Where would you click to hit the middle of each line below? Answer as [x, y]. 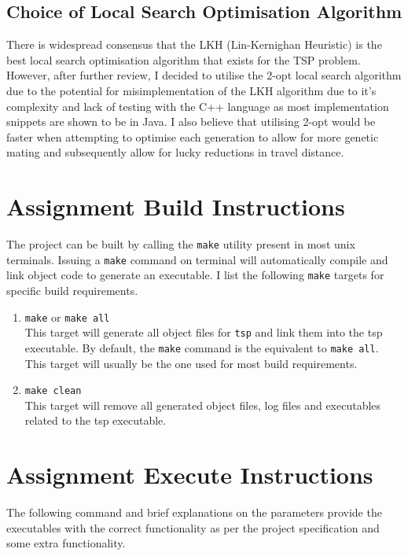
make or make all [67, 317]
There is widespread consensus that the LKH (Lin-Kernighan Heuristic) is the [194, 44]
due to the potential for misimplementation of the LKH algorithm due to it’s [191, 90]
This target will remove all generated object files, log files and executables [203, 405]
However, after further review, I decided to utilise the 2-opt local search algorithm [204, 75]
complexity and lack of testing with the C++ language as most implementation [198, 106]
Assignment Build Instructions [176, 206]
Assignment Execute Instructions [190, 475]
